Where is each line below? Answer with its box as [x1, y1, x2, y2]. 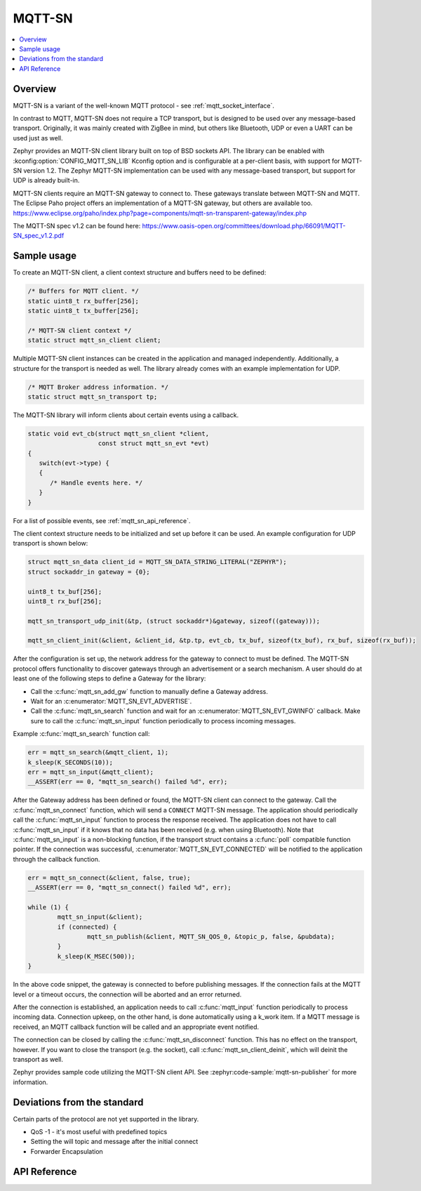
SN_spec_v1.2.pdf [13, 232, 65, 240]
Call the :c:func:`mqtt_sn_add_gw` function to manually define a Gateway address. [30, 687, 268, 695]
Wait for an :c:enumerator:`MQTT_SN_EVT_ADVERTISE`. [30, 697, 192, 706]
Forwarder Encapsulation [30, 1147, 103, 1155]
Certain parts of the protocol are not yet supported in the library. [13, 1114, 199, 1123]
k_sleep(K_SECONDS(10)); [27, 758, 114, 766]
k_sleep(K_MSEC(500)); [57, 952, 136, 960]
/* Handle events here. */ [50, 478, 143, 487]
